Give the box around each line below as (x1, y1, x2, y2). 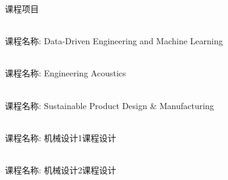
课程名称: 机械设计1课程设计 (5, 131, 116, 144)
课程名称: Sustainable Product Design (5, 99, 147, 112)
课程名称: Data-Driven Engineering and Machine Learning (5, 35, 223, 47)
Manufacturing (159, 99, 214, 112)
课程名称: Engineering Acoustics (5, 67, 126, 79)
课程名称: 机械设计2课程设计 (5, 163, 116, 176)
